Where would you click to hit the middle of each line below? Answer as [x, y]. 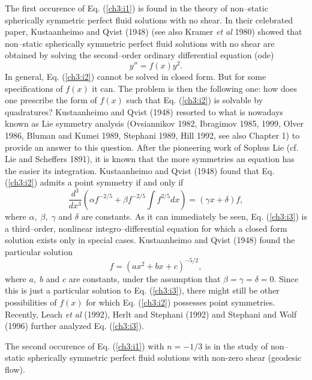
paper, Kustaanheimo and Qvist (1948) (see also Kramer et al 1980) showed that [154, 32]
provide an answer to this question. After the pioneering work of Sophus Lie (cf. [152, 147]
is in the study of [236, 345]
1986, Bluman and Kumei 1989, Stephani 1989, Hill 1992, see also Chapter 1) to [152, 135]
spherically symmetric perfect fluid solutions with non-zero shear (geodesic [165, 357]
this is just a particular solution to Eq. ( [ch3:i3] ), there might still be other [142, 290]
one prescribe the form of [51, 100]
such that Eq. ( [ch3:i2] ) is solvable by [195, 100]
